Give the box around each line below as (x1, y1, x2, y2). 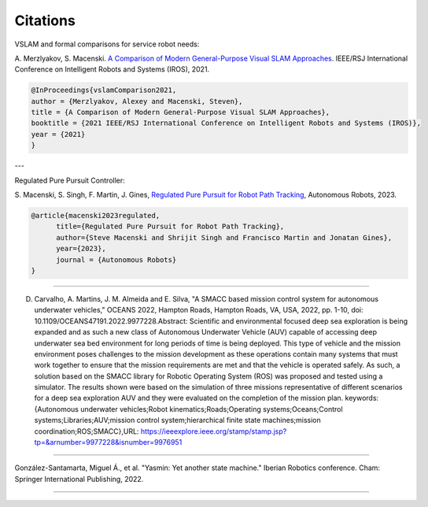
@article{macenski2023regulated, (31, 211, 160, 220)
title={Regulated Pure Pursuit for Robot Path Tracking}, (56, 222, 285, 231)
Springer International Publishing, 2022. (14, 474, 144, 483)
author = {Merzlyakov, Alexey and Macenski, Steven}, (31, 97, 243, 105)
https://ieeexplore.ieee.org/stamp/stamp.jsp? (140, 426, 287, 436)
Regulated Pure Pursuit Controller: (14, 176, 125, 185)
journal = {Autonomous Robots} (56, 255, 177, 264)
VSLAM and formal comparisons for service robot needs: (14, 39, 200, 49)
